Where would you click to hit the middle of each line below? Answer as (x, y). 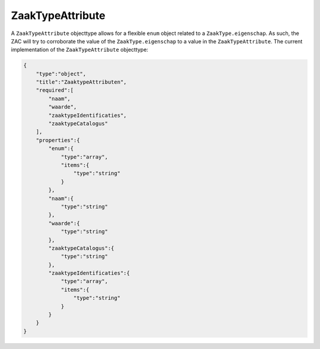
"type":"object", (61, 74)
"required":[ (55, 90)
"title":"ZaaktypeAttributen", (81, 82)
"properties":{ (58, 140)
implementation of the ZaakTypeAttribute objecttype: (79, 50)
